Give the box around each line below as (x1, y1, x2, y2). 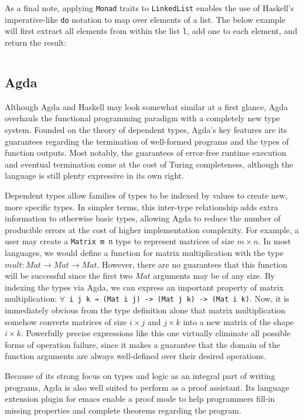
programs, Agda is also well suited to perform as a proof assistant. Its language (5, 381, 289, 393)
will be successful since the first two (5, 269, 133, 282)
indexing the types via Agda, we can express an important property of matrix (5, 281, 284, 293)
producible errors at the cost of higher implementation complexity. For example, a (5, 223, 299, 235)
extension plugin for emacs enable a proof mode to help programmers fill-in (5, 392, 275, 405)
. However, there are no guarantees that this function (97, 258, 288, 270)
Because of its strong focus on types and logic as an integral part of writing (5, 369, 275, 381)
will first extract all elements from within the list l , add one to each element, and (5, 25, 298, 37)
